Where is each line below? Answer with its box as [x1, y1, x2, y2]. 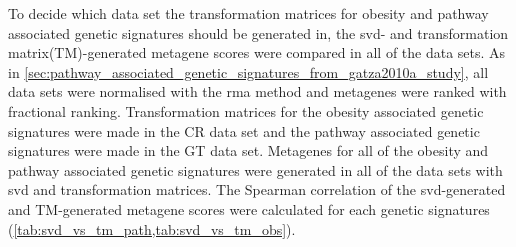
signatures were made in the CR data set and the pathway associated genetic [8, 120, 480, 141]
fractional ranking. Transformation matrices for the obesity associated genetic [8, 100, 484, 121]
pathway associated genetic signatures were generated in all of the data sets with [8, 159, 503, 180]
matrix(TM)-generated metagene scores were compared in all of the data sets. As [8, 42, 506, 63]
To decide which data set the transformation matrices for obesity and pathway [8, 3, 489, 23]
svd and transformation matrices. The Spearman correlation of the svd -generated [8, 179, 506, 200]
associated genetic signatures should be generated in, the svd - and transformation [8, 22, 509, 43]
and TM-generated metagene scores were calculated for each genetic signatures [8, 198, 490, 219]
